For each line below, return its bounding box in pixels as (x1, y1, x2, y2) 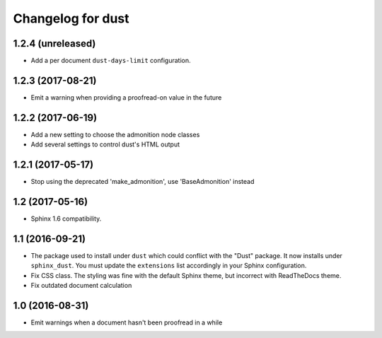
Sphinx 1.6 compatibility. (30, 214, 102, 223)
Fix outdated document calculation (30, 281, 132, 290)
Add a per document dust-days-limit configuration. (30, 57, 191, 65)
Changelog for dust (13, 11, 130, 26)
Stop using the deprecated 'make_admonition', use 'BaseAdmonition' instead (30, 177, 255, 186)
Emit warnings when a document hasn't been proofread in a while (30, 318, 223, 327)
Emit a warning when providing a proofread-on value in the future (30, 93, 222, 102)
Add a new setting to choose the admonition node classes (30, 130, 200, 139)
